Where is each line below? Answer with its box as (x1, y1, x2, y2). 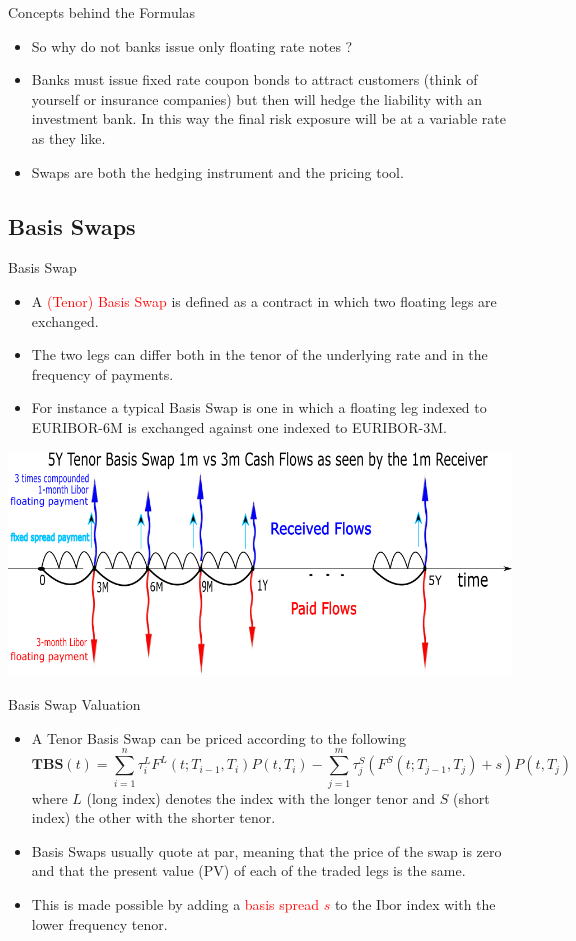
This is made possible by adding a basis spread (31, 893, 319, 914)
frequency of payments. (31, 363, 174, 384)
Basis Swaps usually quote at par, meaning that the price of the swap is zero (31, 840, 502, 861)
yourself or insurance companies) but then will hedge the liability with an (31, 88, 483, 109)
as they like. (31, 127, 106, 148)
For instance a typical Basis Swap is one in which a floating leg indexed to (31, 397, 487, 418)
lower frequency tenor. (31, 913, 168, 934)
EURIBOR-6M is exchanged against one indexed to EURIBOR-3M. (31, 416, 447, 437)
